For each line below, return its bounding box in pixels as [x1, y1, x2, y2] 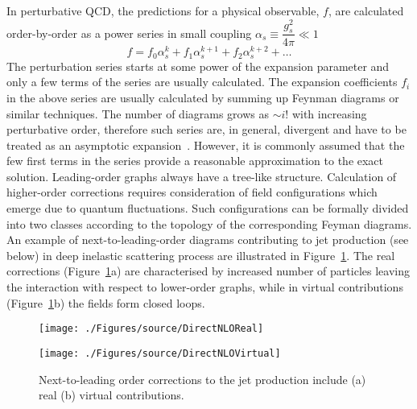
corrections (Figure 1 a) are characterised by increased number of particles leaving [6, 262, 410, 279]
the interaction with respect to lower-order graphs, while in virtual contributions [6, 279, 403, 295]
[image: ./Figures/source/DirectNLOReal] [39, 323, 264, 335]
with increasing [291, 105, 367, 122]
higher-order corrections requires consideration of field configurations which [6, 184, 378, 200]
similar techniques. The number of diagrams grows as [6, 105, 270, 122]
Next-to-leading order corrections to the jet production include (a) [39, 370, 366, 387]
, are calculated [328, 2, 404, 19]
